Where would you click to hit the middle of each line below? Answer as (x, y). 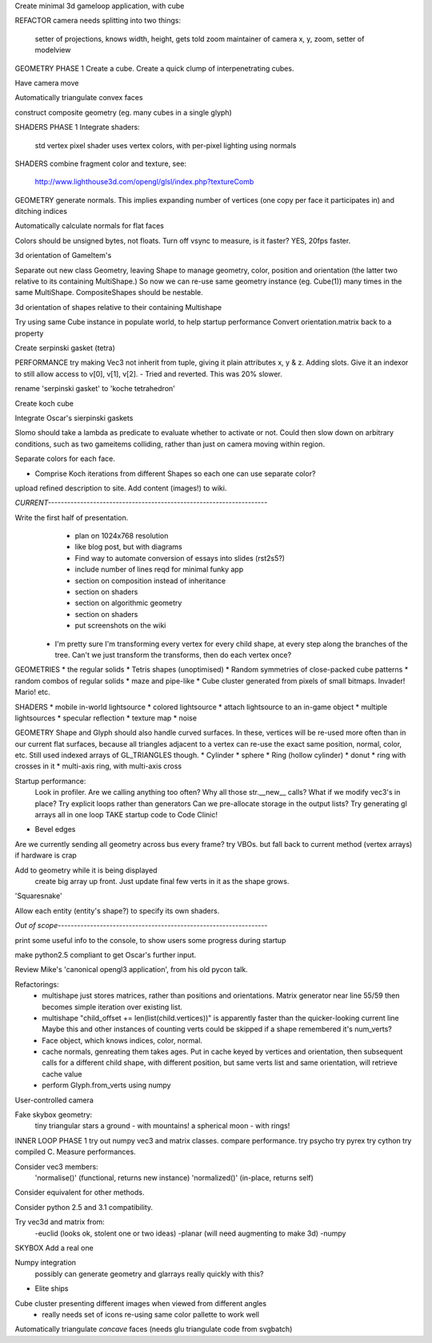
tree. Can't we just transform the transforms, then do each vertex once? (173, 655)
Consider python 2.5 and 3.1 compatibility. (84, 1207)
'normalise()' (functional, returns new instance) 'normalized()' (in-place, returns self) (174, 1177)
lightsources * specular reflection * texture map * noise (106, 718)
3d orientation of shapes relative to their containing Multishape (118, 307)
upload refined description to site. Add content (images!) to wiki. (121, 488)
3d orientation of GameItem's (63, 256)
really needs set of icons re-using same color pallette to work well (151, 1314)
